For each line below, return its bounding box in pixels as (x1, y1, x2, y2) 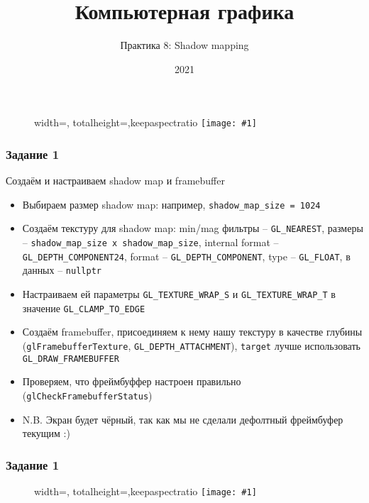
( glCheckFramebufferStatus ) (22, 387, 153, 402)
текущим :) (22, 426, 70, 441)
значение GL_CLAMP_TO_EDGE (22, 300, 145, 315)
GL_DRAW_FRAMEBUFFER (22, 353, 119, 364)
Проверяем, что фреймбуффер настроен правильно (22, 374, 241, 389)
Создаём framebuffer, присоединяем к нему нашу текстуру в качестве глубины (22, 324, 363, 339)
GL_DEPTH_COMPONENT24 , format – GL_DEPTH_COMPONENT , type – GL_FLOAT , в (22, 248, 351, 263)
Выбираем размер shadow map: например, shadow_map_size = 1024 (22, 197, 321, 211)
